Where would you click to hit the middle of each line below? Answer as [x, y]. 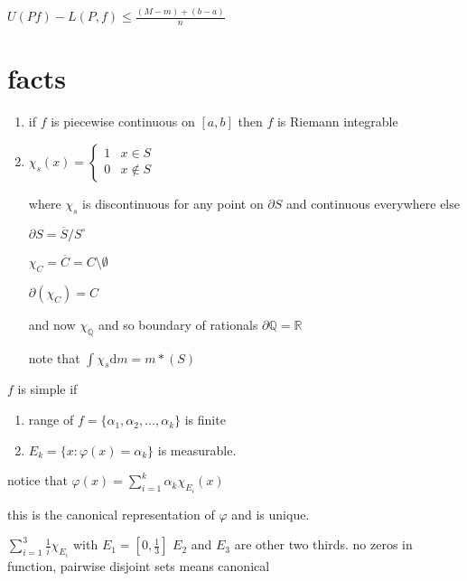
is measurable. [197, 450]
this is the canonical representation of [111, 514]
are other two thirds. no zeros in [323, 544]
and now [52, 324]
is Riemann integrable [337, 122]
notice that [37, 480]
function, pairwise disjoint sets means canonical [139, 565]
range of [51, 420]
